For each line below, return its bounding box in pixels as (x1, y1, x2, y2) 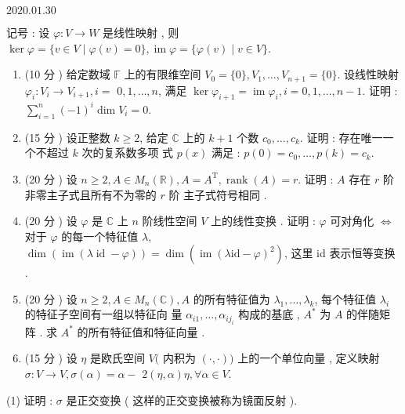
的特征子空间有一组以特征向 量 (24, 306, 183, 322)
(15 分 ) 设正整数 (24, 129, 110, 145)
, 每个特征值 (314, 290, 377, 307)
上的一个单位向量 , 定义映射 (237, 350, 380, 366)
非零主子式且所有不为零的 (24, 186, 157, 202)
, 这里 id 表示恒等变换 (284, 245, 396, 261)
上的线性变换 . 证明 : (211, 212, 316, 229)
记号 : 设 (6, 24, 50, 40)
